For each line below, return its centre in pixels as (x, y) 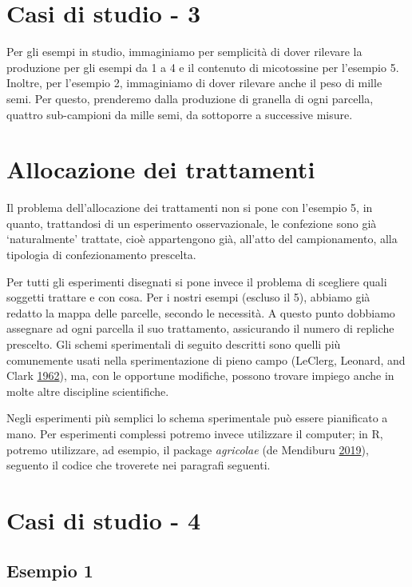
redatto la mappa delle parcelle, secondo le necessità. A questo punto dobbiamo (201, 312)
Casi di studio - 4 (104, 519)
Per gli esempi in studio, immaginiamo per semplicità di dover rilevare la (184, 52)
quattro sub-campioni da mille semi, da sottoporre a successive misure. (180, 114)
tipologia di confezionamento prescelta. (101, 254)
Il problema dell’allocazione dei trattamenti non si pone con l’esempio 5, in (190, 208)
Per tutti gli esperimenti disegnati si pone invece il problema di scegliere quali (197, 281)
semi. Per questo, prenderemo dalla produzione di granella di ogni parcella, (190, 98)
